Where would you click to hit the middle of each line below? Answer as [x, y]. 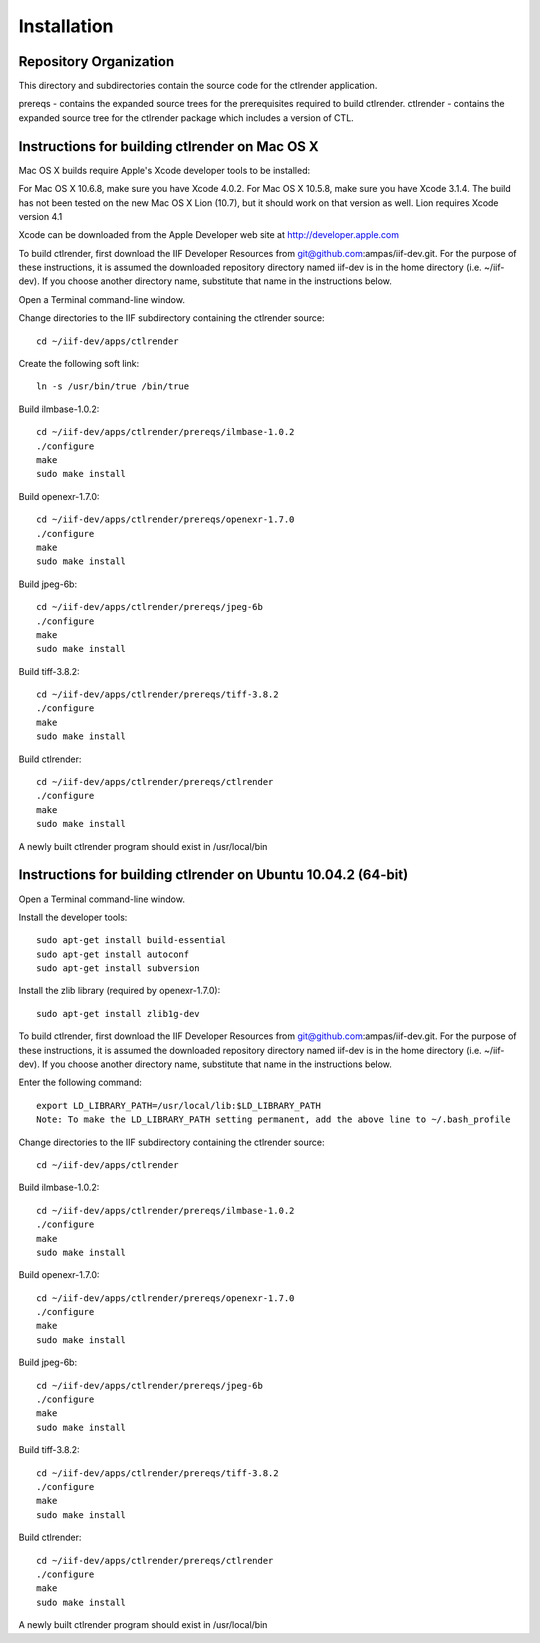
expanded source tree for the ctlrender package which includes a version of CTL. [186, 117]
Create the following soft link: [79, 364]
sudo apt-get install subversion [118, 968]
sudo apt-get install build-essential [131, 940]
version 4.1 [40, 216]
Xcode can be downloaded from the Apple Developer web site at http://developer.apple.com [209, 235]
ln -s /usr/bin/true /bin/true [113, 386]
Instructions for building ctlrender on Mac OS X [168, 146]
